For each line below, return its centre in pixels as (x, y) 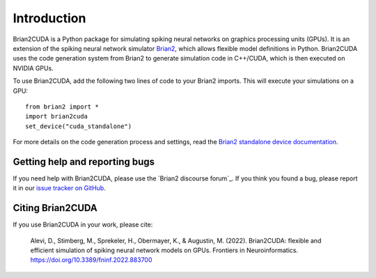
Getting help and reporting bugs (84, 161)
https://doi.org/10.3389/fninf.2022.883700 (91, 260)
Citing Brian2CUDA (55, 208)
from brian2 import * (62, 107)
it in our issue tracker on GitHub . (59, 188)
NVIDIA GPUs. (33, 68)
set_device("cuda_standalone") (79, 126)
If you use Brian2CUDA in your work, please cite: (83, 225)
